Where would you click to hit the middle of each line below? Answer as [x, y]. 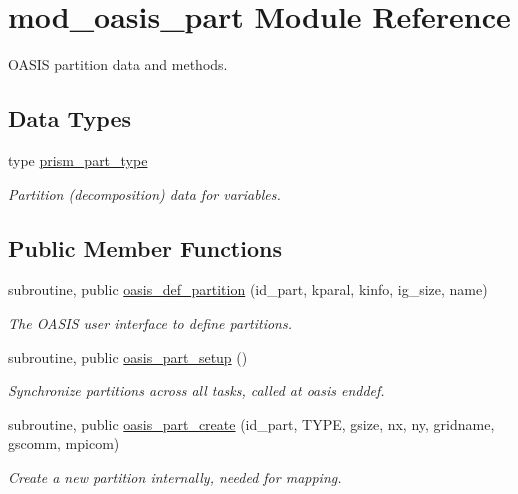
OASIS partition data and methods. [118, 64]
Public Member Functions [145, 247]
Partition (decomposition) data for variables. [144, 193]
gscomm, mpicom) [64, 443]
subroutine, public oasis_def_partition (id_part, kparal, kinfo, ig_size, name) [248, 289]
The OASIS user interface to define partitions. [150, 322]
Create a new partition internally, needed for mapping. [175, 476]
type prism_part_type [78, 159]
